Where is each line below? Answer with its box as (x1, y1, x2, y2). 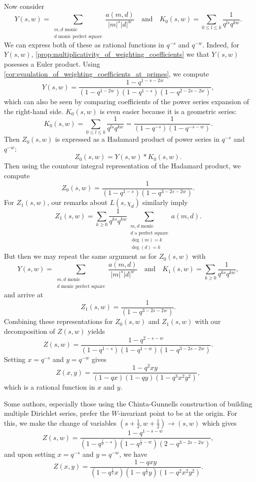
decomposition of (4, 326, 55, 336)
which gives (202, 417, 237, 428)
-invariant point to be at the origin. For (118, 408, 237, 418)
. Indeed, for (202, 39, 240, 49)
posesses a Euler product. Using (4, 59, 100, 69)
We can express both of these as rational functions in (4, 39, 164, 49)
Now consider (4, 1, 44, 11)
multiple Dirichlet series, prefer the (4, 408, 110, 418)
